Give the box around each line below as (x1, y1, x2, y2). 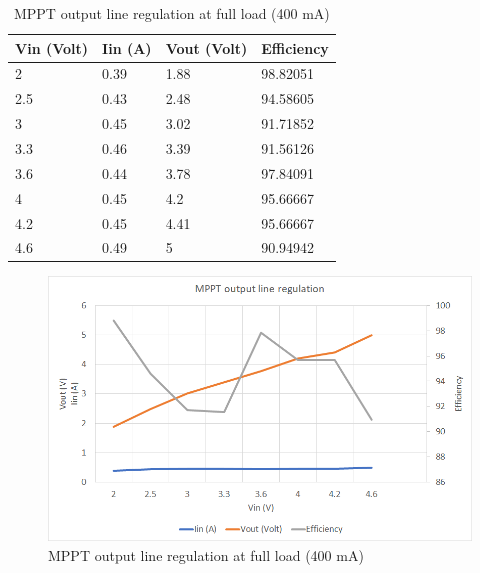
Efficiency (261, 37, 329, 58)
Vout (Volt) (165, 37, 248, 58)
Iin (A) (102, 37, 152, 58)
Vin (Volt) (15, 37, 89, 58)
